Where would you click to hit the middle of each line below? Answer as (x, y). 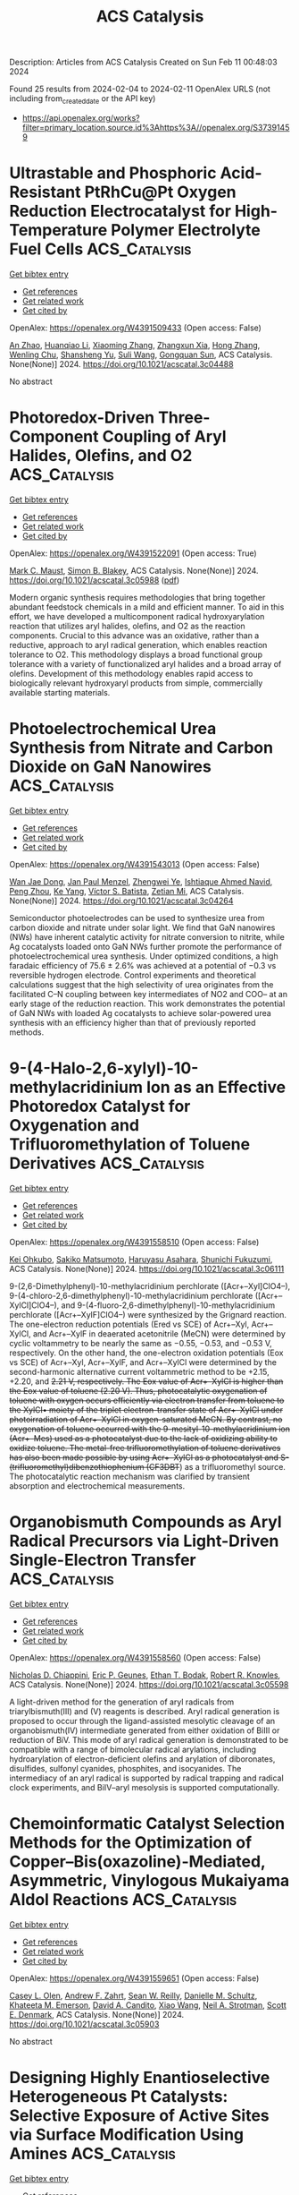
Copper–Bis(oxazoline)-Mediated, (137, 1862)
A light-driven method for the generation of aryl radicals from (122, 1702)
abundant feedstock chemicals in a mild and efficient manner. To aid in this (147, 607)
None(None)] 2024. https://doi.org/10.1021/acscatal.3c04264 (121, 901)
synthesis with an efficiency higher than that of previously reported (133, 1022)
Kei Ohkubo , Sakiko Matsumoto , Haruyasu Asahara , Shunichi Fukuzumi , (141, 1259)
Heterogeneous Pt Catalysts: (119, 2096)
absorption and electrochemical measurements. (97, 1486)
